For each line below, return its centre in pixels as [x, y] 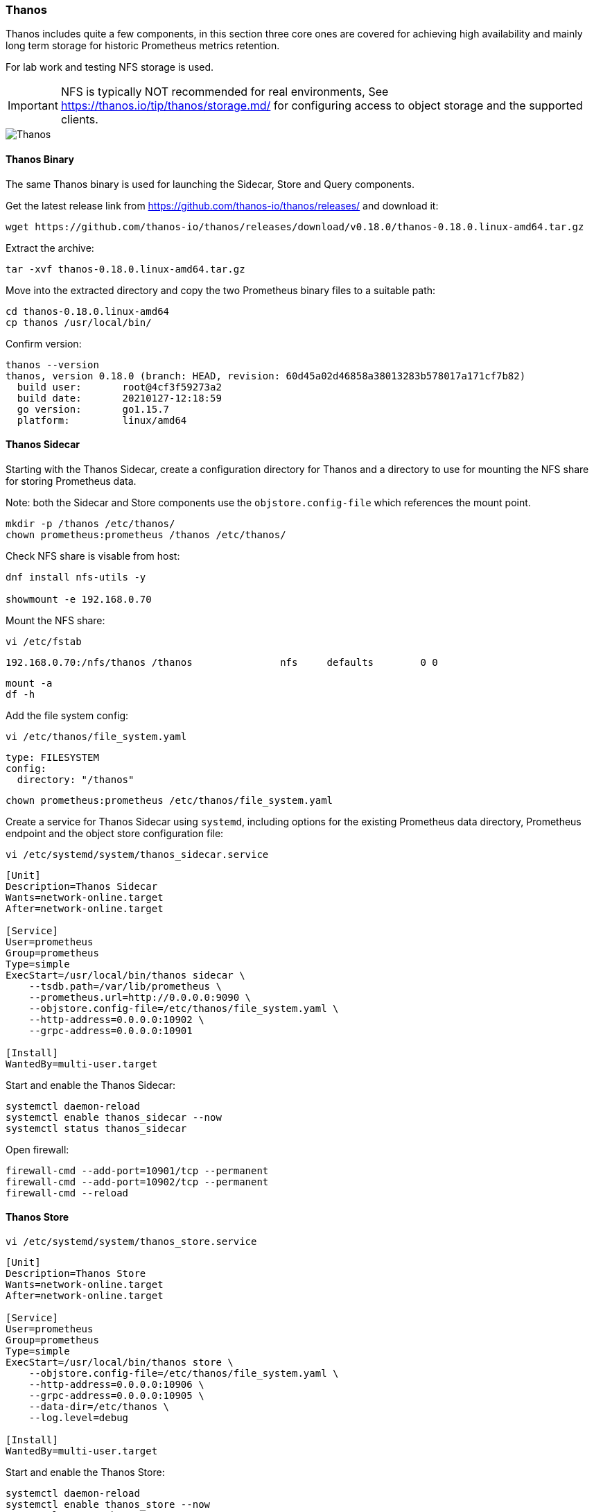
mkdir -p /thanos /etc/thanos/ [90, 523]
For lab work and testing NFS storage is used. [110, 67]
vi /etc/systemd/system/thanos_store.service [131, 1242]
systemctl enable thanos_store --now [108, 1505]
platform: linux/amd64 [102, 420]
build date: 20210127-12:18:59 [119, 398]
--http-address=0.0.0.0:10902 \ [116, 1019]
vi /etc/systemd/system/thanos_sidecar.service [137, 854]
